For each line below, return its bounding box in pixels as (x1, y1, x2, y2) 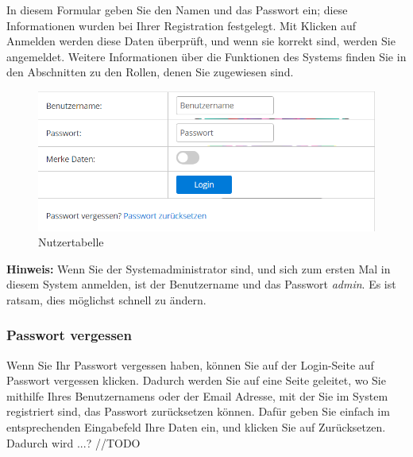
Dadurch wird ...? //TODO (6, 434, 141, 451)
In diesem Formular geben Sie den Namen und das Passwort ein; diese (6, 2, 348, 17)
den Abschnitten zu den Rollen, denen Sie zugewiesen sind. (6, 64, 294, 80)
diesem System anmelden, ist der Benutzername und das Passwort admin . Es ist (6, 276, 396, 292)
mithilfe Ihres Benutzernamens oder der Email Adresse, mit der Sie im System (6, 387, 388, 404)
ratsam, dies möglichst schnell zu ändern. (6, 291, 206, 308)
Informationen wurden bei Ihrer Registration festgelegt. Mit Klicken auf (6, 17, 357, 33)
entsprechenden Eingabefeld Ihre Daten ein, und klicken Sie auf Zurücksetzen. (6, 419, 386, 436)
